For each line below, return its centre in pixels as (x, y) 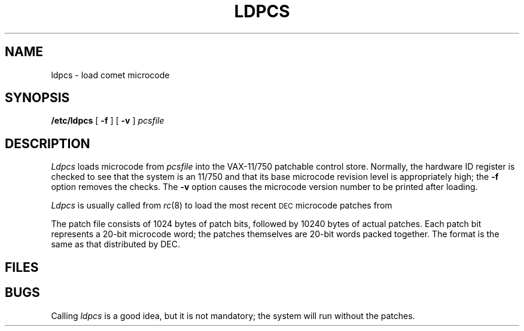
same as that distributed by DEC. (116, 244)
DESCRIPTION (48, 143)
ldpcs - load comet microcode (110, 75)
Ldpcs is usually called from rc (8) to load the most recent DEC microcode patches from (222, 206)
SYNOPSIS (37, 98)
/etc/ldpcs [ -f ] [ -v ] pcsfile (108, 121)
